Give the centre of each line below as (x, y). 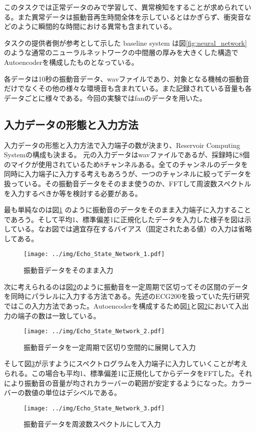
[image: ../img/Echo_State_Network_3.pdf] (94, 408)
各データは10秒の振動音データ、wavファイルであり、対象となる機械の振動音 (127, 78)
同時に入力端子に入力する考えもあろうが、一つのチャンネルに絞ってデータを (128, 174)
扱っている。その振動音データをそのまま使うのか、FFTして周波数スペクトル (128, 183)
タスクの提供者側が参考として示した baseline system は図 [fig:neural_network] (126, 43)
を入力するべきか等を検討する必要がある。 (73, 193)
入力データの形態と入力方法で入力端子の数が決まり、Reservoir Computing (122, 145)
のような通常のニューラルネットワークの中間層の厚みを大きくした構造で (121, 52)
